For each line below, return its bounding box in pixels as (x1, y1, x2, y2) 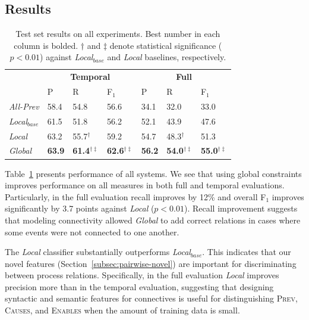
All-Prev (9, 100, 39, 112)
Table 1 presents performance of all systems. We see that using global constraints (5, 167, 302, 179)
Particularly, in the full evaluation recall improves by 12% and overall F (5, 190, 266, 203)
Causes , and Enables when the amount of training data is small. (5, 304, 240, 316)
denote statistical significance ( (109, 39, 222, 51)
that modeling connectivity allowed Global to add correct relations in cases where (5, 213, 301, 226)
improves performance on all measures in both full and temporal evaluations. (5, 179, 285, 191)
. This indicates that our (202, 246, 291, 258)
